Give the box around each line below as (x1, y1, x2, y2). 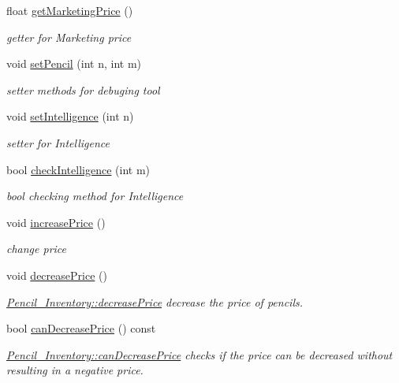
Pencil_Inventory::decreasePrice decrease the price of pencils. (6, 293, 304, 310)
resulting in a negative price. (6, 362, 144, 378)
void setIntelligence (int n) (6, 108, 134, 125)
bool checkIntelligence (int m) (6, 161, 150, 177)
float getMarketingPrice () (6, 2, 133, 18)
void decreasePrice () (6, 266, 107, 283)
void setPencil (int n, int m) (6, 55, 142, 72)
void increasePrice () (6, 214, 106, 230)
